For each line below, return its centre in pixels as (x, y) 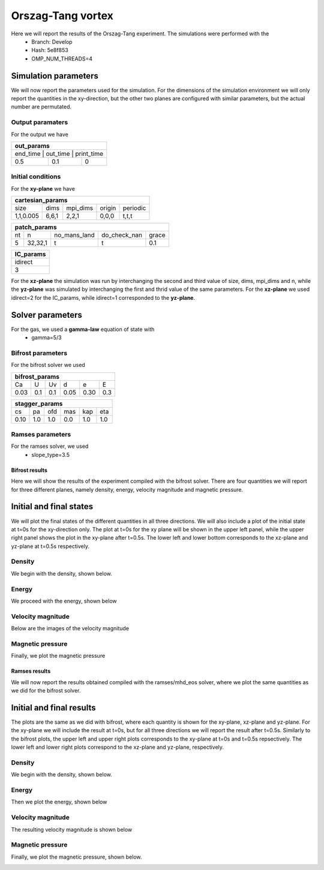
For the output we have (40, 134)
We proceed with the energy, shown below (64, 601)
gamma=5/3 (47, 338)
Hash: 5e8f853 (50, 50)
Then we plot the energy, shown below (59, 802)
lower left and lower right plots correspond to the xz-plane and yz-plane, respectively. (118, 747)
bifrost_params (37, 377)
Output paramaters (40, 122)
